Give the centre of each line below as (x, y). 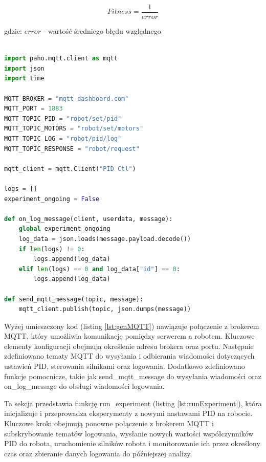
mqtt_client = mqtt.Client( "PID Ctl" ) (70, 169)
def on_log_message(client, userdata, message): (88, 219)
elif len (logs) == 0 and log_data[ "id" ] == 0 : (99, 269)
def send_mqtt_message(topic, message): (74, 299)
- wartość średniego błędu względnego (102, 31)
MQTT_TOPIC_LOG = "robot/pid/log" (63, 139)
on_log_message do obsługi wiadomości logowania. (84, 386)
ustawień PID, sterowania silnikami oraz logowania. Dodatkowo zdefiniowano (125, 366)
